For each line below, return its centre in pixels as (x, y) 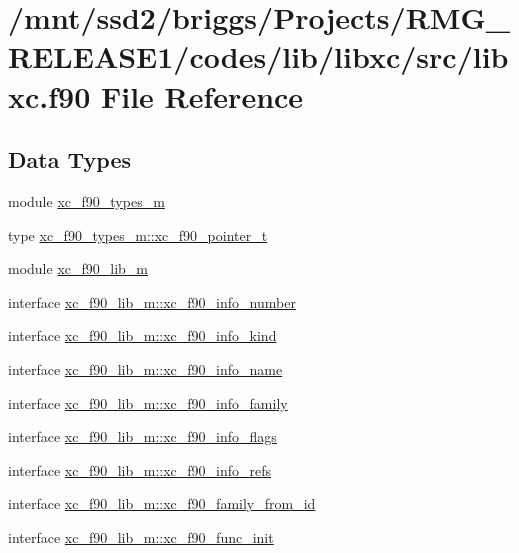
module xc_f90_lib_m (78, 268)
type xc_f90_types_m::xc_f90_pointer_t (138, 234)
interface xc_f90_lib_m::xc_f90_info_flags (142, 436)
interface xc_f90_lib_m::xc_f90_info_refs (140, 469)
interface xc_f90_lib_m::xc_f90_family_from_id (162, 503)
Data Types (69, 159)
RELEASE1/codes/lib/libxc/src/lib (258, 56)
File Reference (202, 95)
